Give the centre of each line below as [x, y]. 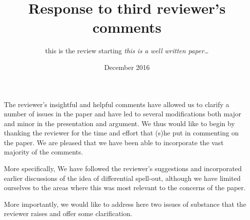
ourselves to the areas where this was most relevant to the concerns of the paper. [125, 187]
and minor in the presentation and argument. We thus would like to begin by [119, 123]
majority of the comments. [43, 152]
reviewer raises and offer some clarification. [68, 213]
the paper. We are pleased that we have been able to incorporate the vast [114, 142]
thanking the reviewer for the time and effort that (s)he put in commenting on [121, 133]
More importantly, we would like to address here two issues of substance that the [125, 204]
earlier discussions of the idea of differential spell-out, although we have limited [122, 178]
